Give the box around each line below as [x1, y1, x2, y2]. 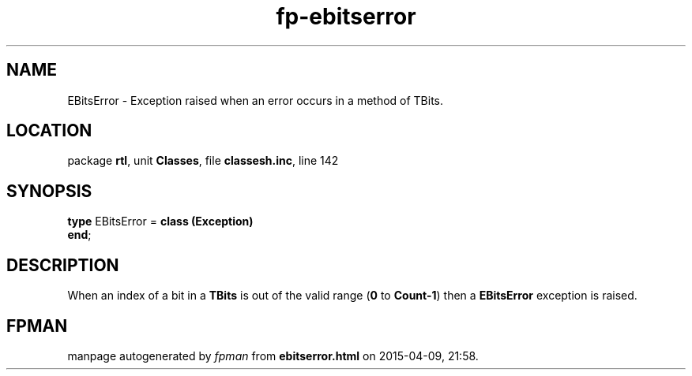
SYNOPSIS [6, 181, 92, 201]
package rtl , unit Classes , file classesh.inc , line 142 [67, 154, 339, 168]
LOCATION [6, 121, 92, 141]
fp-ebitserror [276, 3, 416, 30]
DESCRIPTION [6, 255, 119, 275]
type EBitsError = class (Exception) [67, 214, 254, 229]
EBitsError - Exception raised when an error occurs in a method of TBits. [67, 93, 444, 107]
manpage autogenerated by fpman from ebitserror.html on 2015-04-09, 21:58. [67, 348, 479, 363]
